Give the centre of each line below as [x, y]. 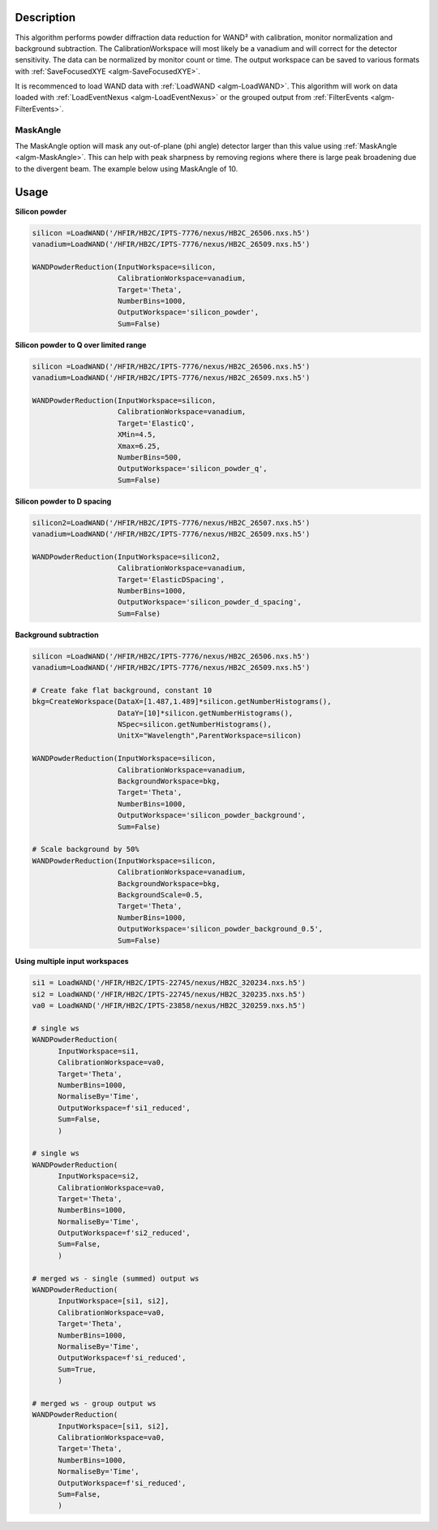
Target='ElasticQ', [156, 423]
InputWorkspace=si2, [99, 1176]
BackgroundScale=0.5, [161, 895]
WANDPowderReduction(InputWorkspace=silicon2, [126, 557]
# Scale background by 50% [86, 849]
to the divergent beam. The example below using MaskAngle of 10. [127, 169]
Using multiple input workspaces [72, 962]
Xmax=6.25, [140, 446]
